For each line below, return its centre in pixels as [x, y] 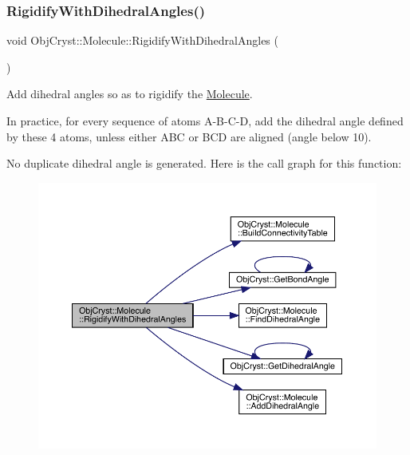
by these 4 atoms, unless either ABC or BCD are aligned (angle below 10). [189, 136]
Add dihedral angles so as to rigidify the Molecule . [130, 94]
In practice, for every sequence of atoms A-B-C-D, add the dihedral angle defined [205, 121]
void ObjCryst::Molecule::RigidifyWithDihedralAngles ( [142, 40]
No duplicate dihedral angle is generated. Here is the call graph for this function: [204, 163]
